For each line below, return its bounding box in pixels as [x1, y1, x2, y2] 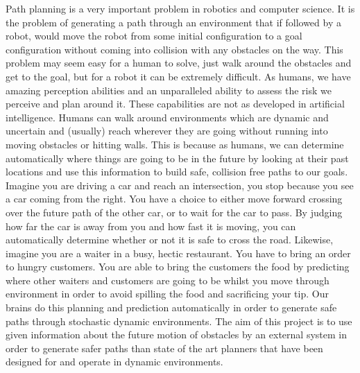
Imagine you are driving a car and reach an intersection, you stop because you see [6, 177, 354, 192]
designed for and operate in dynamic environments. [6, 354, 223, 369]
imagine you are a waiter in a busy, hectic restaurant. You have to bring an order [6, 245, 351, 260]
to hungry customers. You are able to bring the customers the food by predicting [6, 259, 350, 274]
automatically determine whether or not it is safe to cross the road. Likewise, [6, 232, 334, 247]
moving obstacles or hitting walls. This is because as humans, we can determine [6, 137, 344, 151]
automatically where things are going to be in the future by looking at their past [6, 150, 349, 165]
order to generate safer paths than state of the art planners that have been [6, 340, 323, 355]
